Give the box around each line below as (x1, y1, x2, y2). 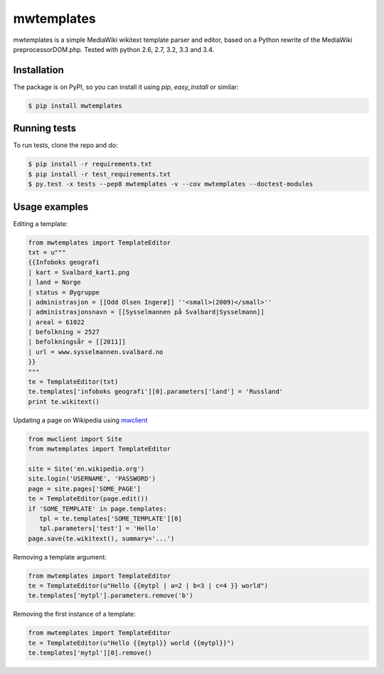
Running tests (13, 122, 77, 134)
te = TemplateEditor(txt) (28, 378, 119, 386)
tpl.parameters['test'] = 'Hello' (39, 525, 160, 533)
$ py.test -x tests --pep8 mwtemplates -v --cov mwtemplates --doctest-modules (28, 180, 314, 188)
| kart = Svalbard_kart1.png (28, 268, 130, 277)
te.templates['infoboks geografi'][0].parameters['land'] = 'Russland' (28, 387, 284, 396)
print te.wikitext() (28, 397, 100, 405)
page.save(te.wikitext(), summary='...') (28, 534, 175, 542)
